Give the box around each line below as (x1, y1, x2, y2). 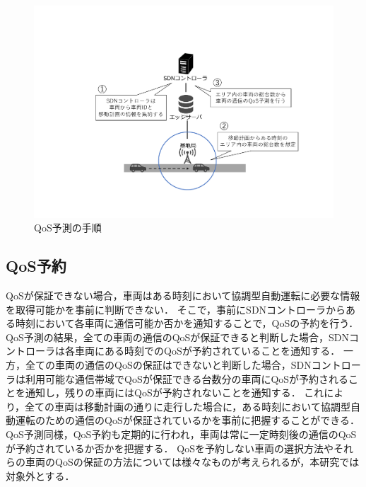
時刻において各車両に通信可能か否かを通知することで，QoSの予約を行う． (15, 316, 359, 331)
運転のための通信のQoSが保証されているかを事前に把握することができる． (15, 413, 360, 428)
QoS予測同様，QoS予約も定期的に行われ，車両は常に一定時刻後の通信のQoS (6, 426, 357, 441)
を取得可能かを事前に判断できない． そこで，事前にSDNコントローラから (6, 302, 346, 316)
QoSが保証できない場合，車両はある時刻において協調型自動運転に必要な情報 (6, 288, 360, 303)
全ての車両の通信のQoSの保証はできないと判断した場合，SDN (25, 357, 312, 372)
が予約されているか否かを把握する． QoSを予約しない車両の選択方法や (6, 440, 333, 455)
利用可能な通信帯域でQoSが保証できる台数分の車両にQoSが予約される (25, 371, 349, 386)
